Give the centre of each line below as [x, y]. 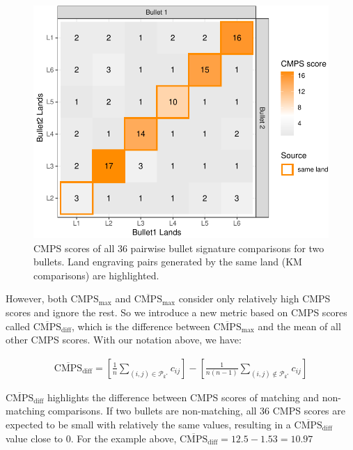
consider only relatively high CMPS [254, 298]
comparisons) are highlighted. [96, 275]
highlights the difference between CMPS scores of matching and [183, 397]
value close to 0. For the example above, [91, 438]
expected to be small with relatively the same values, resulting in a [148, 424]
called [18, 326]
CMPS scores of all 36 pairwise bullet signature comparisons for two [179, 248]
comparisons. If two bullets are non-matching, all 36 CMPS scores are [197, 411]
